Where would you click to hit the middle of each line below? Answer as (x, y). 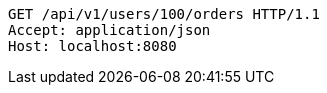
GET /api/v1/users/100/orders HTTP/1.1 (164, 14)
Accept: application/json (109, 30)
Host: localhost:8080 (92, 46)
